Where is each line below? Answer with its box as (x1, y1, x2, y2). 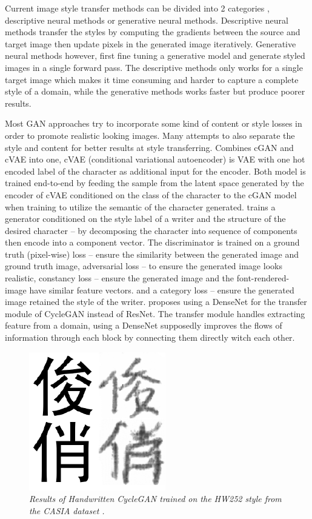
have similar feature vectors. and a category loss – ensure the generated (29, 283, 294, 296)
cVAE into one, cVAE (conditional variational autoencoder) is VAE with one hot (5, 153, 305, 166)
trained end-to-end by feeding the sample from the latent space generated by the (5, 176, 304, 189)
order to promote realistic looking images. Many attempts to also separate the (5, 129, 295, 141)
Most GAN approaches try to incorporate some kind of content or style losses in (5, 117, 302, 130)
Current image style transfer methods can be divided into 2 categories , (5, 2, 270, 14)
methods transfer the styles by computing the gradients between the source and (5, 25, 300, 38)
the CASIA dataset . (29, 504, 105, 517)
